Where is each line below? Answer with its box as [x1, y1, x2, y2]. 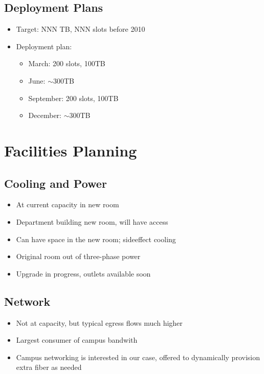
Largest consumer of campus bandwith [16, 334, 138, 345]
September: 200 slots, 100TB [28, 92, 119, 103]
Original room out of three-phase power [16, 251, 141, 262]
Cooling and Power [4, 175, 107, 191]
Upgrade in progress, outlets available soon [16, 268, 151, 279]
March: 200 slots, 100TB [28, 58, 105, 69]
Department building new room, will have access [16, 216, 168, 227]
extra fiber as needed [16, 362, 82, 372]
